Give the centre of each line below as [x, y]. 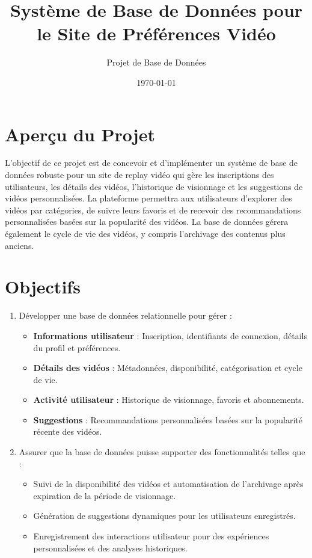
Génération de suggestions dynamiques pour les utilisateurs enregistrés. [164, 516]
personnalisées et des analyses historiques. [110, 547]
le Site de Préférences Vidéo [156, 33]
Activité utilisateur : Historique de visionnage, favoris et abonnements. [169, 400]
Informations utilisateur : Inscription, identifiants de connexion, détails [170, 335]
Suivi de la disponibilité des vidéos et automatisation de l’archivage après [168, 484]
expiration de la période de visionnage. [105, 495]
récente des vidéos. [68, 431]
